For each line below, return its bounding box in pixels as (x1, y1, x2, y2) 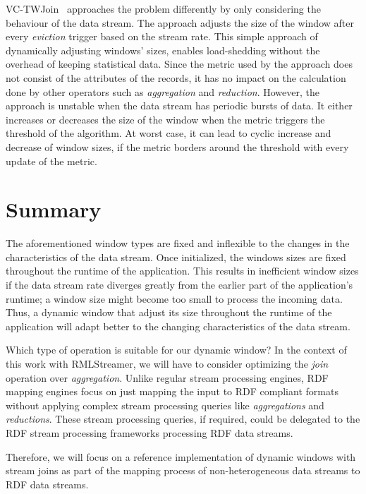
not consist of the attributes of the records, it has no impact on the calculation (6, 70, 346, 85)
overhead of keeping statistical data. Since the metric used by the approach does (6, 56, 353, 71)
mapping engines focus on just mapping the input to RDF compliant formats (6, 384, 338, 399)
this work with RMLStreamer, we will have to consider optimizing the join (6, 356, 329, 370)
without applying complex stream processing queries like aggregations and (6, 397, 324, 412)
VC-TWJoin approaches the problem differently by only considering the (6, 1, 321, 16)
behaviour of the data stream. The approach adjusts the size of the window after (6, 15, 354, 30)
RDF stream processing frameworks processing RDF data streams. (6, 425, 293, 440)
